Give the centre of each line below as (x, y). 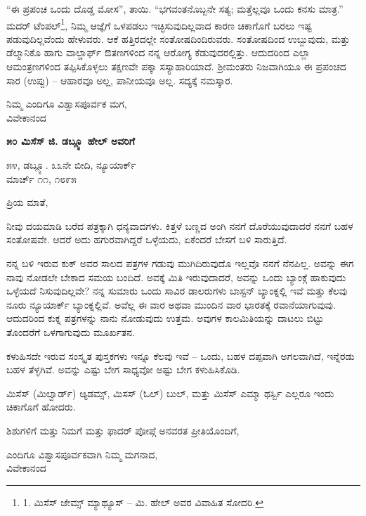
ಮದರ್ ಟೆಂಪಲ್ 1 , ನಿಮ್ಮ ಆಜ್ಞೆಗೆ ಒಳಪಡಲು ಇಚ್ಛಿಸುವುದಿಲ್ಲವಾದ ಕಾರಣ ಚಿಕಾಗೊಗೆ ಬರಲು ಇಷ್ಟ (159, 24)
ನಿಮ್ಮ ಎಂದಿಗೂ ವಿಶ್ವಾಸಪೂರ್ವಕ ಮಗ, (67, 104)
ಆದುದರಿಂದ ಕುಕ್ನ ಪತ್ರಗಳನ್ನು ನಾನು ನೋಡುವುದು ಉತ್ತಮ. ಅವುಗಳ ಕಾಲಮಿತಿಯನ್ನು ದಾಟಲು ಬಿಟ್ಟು (165, 318)
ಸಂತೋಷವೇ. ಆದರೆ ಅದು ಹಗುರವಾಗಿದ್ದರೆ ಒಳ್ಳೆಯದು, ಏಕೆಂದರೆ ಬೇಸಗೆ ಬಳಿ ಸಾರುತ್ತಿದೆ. (147, 239)
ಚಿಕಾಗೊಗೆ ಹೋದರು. (41, 407)
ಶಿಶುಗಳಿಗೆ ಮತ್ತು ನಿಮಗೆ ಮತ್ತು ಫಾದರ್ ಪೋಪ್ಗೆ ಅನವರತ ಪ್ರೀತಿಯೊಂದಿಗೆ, (123, 430)
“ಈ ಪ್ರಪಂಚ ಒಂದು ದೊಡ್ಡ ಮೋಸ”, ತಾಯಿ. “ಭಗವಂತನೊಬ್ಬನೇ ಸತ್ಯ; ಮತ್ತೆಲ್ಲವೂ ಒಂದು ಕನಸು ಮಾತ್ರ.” (175, 8)
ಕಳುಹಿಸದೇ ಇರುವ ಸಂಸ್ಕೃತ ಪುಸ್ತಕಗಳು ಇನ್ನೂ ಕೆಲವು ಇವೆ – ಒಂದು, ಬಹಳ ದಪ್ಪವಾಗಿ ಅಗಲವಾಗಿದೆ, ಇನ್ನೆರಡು (181, 355)
